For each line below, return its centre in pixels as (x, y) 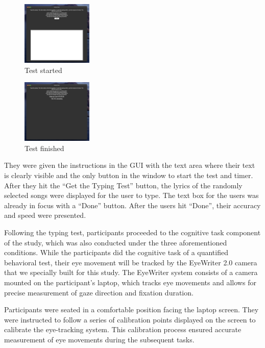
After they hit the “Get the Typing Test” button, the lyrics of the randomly (123, 185)
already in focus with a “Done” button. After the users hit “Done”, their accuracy (132, 205)
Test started (43, 70)
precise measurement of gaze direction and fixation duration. (99, 292)
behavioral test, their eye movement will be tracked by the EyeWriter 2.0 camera (131, 262)
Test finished (44, 148)
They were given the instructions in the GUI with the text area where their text (130, 165)
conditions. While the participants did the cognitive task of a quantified (116, 252)
